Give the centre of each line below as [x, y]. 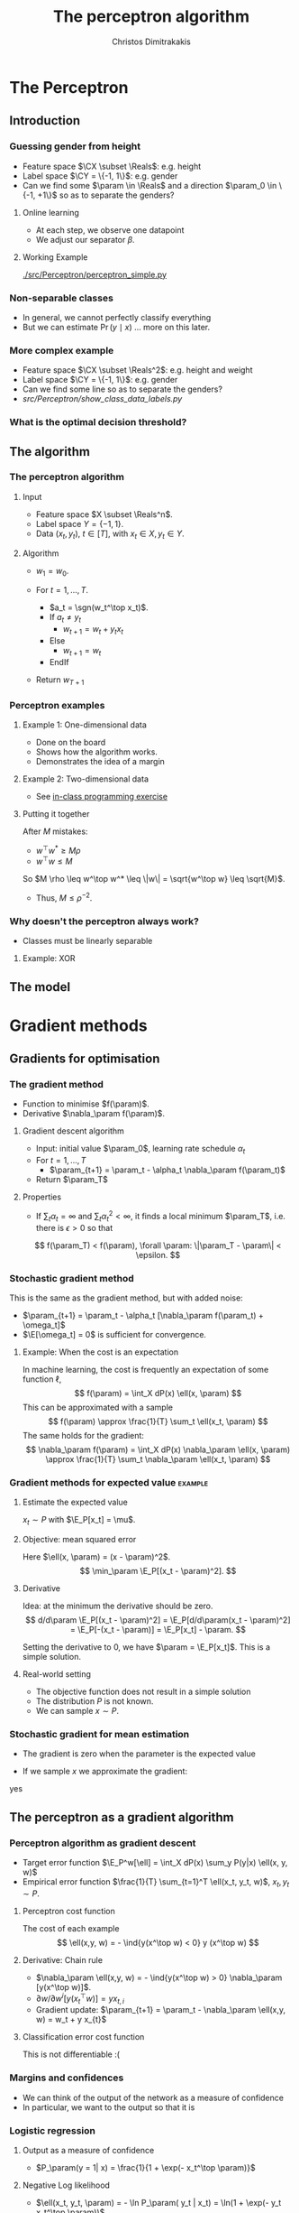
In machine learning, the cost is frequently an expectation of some [145, 1369]
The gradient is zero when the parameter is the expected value [139, 1754]
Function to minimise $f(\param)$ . [86, 1104]
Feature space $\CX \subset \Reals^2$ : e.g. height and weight [137, 370]
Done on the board [71, 742]
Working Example [55, 257]
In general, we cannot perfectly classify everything [117, 317]
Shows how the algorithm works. [96, 752]
